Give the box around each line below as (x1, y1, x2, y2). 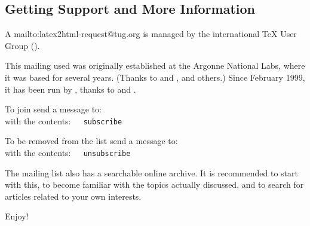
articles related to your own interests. (5, 190, 142, 202)
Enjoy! (5, 210, 29, 222)
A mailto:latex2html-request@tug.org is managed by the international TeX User (5, 28, 297, 40)
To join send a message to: (5, 103, 102, 115)
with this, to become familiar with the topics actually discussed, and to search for (5, 178, 304, 191)
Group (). (5, 39, 40, 51)
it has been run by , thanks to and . (5, 83, 136, 95)
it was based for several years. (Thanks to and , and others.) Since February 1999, (5, 71, 305, 83)
